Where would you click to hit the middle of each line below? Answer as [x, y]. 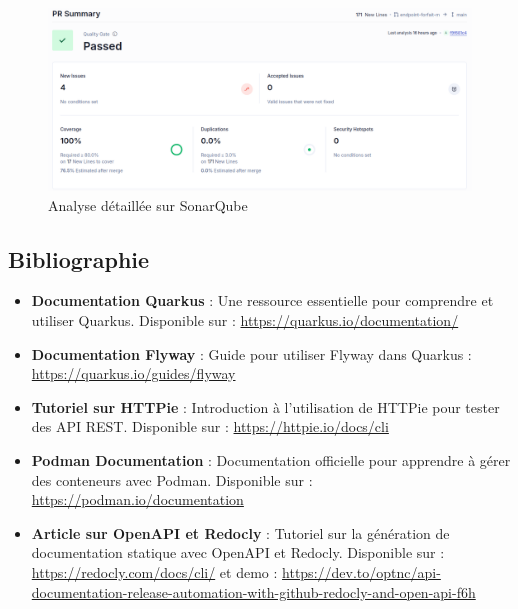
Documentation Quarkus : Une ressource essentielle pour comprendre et [262, 300]
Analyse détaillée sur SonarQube [148, 204]
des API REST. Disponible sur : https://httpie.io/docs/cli [210, 426]
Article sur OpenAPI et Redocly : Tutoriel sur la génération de [240, 532]
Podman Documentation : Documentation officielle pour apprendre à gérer [271, 459]
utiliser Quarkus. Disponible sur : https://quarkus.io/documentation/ [245, 320]
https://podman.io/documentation [137, 499]
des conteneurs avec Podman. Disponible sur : [172, 479]
